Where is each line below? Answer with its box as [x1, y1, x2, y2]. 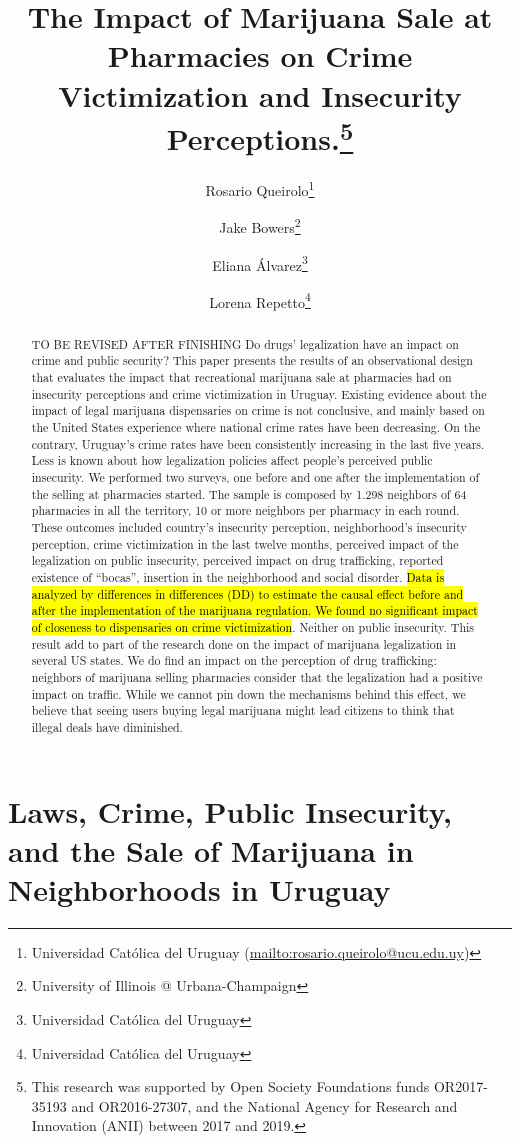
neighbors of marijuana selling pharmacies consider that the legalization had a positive [31, 668, 483, 685]
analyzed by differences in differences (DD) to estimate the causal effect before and [31, 585, 464, 602]
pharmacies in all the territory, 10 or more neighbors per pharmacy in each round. [31, 502, 460, 519]
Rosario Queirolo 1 [205, 177, 315, 200]
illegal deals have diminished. [31, 718, 183, 735]
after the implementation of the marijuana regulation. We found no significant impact [31, 602, 478, 619]
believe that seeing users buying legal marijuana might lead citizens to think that [31, 702, 455, 719]
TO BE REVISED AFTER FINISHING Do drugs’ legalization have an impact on [31, 335, 459, 352]
